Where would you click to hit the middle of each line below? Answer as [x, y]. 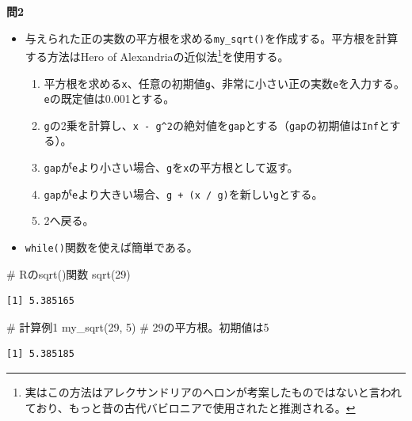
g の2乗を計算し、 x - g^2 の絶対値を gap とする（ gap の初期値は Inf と [217, 125]
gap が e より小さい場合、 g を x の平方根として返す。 [171, 167]
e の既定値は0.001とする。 [109, 99]
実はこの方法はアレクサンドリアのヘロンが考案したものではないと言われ [214, 392]
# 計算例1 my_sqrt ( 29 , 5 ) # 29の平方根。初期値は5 [138, 326]
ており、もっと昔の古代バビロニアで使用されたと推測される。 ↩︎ [190, 407]
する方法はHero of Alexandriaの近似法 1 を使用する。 [157, 55]
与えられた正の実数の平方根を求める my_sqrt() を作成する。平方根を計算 [212, 38]
